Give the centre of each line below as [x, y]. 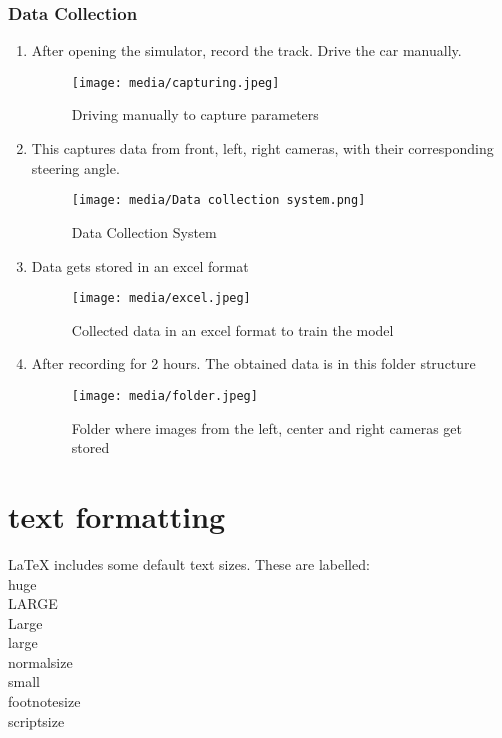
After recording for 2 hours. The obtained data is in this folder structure [253, 363]
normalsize [40, 661]
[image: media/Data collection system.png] [218, 200]
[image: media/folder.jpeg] [164, 395]
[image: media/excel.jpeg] [161, 298]
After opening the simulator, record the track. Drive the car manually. [246, 50]
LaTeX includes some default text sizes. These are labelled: [189, 563]
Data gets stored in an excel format [140, 265]
